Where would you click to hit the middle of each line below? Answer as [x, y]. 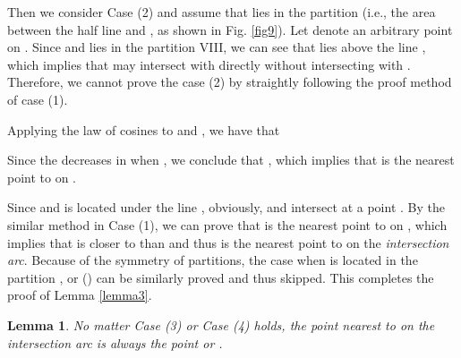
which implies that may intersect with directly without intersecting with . [209, 64]
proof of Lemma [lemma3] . [80, 295]
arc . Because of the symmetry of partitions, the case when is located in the [213, 260]
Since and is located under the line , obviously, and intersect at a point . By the [226, 207]
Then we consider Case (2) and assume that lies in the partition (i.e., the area [222, 12]
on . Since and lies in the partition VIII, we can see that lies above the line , [217, 47]
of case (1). [38, 99]
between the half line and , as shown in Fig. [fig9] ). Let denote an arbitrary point [230, 29]
